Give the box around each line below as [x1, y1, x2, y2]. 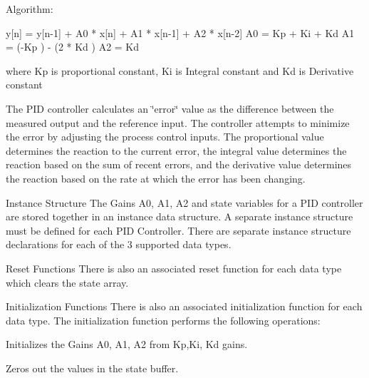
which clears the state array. [6, 275, 129, 290]
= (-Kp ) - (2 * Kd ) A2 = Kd [6, 39, 140, 54]
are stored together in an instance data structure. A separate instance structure [6, 209, 353, 224]
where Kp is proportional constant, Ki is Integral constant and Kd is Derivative [6, 63, 354, 78]
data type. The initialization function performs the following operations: [6, 312, 321, 327]
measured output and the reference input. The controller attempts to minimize [6, 115, 350, 130]
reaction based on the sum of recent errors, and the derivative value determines [6, 157, 352, 172]
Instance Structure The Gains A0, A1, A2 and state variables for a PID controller [6, 195, 363, 210]
